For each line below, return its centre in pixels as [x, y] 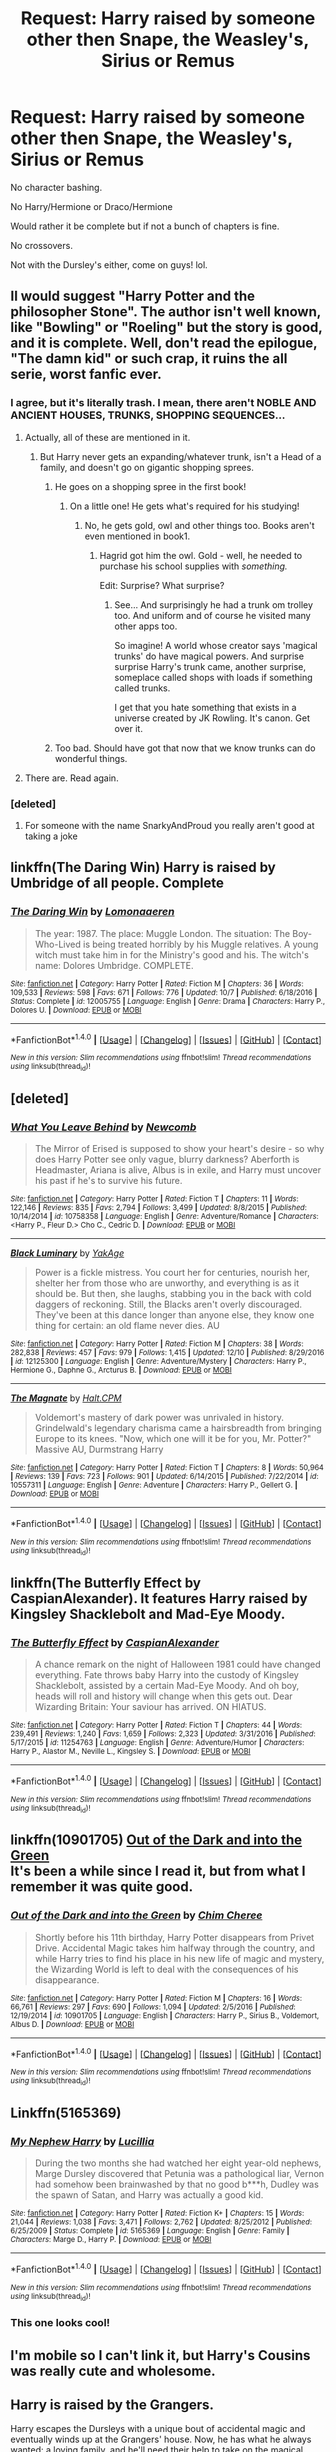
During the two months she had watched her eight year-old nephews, [178, 2163]
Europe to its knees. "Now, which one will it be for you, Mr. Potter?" [173, 1439]
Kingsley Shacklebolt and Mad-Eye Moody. [148, 1613]
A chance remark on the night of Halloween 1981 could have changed [177, 1664]
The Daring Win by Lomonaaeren [92, 912]
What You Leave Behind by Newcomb [103, 1127]
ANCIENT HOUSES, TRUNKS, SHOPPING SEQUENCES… [148, 415]
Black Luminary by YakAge [67, 1253]
